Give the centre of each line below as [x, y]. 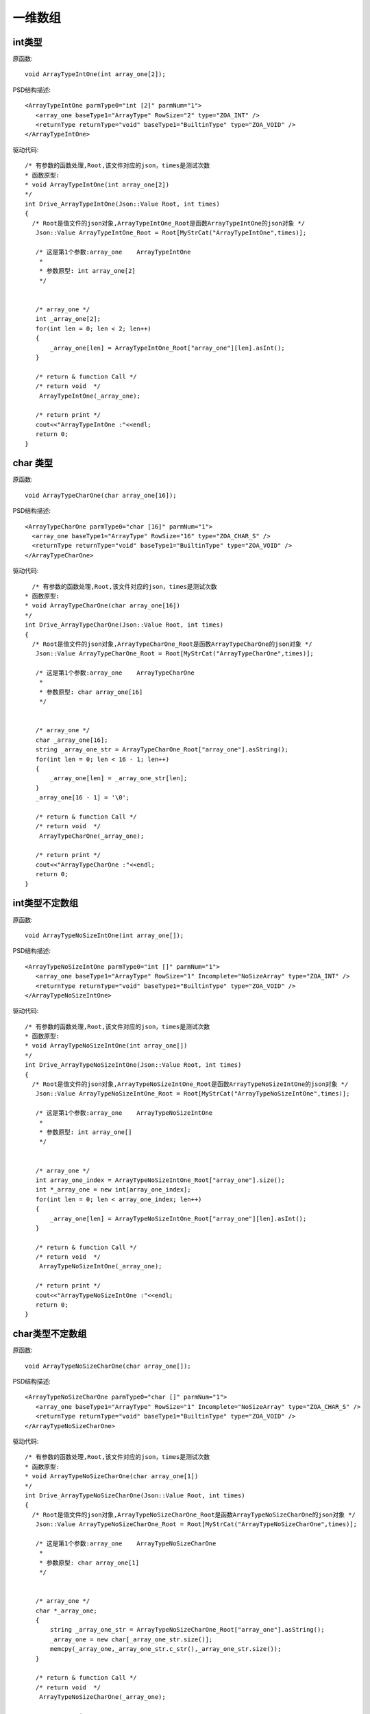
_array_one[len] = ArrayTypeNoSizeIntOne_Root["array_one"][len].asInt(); [178, 1218]
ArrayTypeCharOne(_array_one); [91, 836]
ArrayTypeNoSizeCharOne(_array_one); [102, 1697]
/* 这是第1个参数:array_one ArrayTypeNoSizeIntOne [124, 1113]
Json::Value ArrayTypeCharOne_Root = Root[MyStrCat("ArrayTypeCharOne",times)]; [175, 654]
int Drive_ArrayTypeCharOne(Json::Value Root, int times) [124, 625]
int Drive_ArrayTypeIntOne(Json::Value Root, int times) [123, 204]
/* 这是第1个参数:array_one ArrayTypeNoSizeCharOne [126, 1543]
